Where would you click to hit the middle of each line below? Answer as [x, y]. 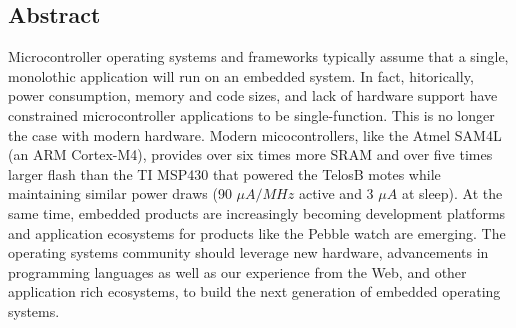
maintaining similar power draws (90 [120, 193]
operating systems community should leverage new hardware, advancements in [248, 252]
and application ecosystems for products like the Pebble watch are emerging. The [257, 232]
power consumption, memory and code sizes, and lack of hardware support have [253, 95]
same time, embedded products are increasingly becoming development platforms [257, 212]
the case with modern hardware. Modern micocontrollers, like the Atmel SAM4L [255, 134]
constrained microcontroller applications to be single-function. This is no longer [251, 114]
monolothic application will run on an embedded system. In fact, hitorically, [241, 75]
